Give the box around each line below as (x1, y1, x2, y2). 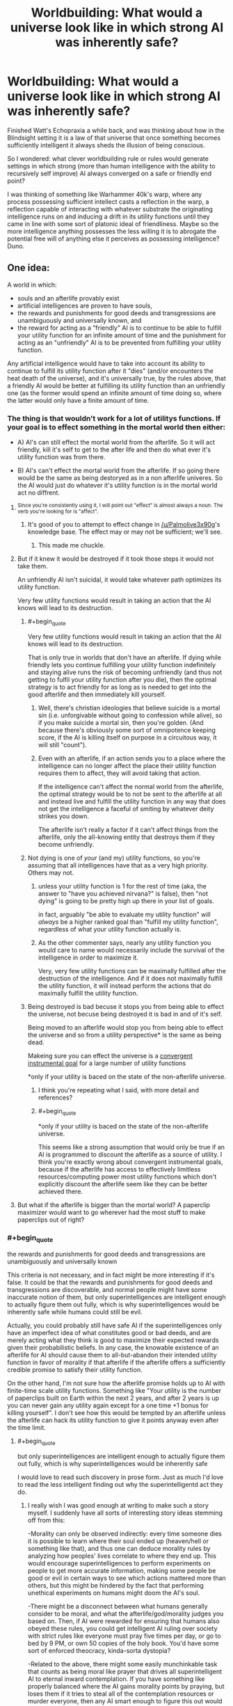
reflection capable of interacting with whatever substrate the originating (7, 205, 214, 213)
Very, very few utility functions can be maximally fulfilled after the (38, 966, 226, 975)
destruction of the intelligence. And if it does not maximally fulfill (38, 974, 223, 982)
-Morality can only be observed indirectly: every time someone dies (27, 1529, 223, 1538)
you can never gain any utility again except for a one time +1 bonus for (7, 1401, 209, 1410)
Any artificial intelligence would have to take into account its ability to (7, 359, 205, 367)
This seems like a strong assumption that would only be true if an (38, 1142, 225, 1151)
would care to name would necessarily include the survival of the (38, 946, 225, 954)
